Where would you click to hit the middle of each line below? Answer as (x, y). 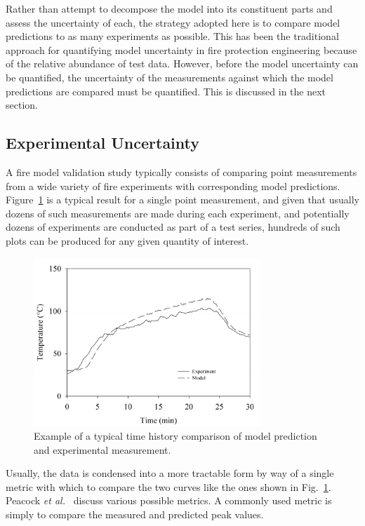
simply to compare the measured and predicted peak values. (135, 514)
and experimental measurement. (102, 449)
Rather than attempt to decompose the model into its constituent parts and (169, 8)
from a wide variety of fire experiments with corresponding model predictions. (173, 186)
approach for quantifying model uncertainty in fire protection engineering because (181, 49)
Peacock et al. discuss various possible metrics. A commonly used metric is (169, 500)
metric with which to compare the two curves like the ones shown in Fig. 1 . (168, 486)
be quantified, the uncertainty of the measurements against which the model (170, 77)
